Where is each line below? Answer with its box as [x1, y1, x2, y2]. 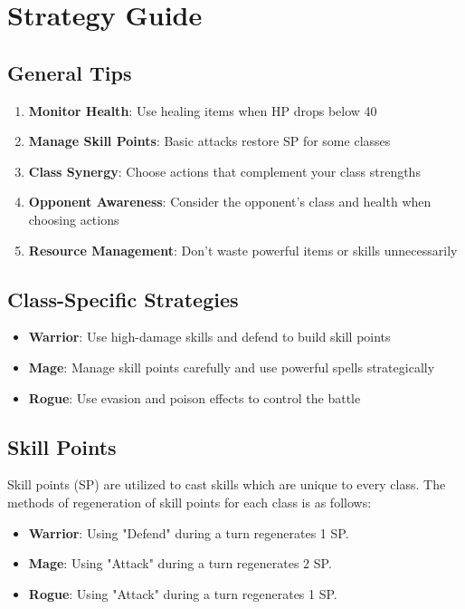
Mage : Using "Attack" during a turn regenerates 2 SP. [28, 554, 332, 573]
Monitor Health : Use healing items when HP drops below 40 [28, 101, 377, 120]
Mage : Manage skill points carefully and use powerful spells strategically [28, 357, 435, 376]
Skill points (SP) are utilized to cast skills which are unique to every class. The [7, 475, 446, 494]
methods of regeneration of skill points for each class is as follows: [7, 492, 372, 511]
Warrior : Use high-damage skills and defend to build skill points [28, 327, 391, 346]
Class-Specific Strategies [7, 285, 239, 313]
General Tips [7, 58, 132, 86]
